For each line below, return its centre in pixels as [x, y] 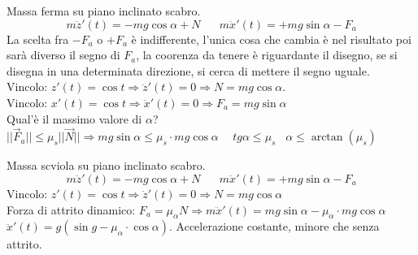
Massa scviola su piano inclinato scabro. [106, 165]
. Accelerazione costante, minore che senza [274, 226]
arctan [327, 138]
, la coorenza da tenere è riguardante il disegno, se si [267, 55]
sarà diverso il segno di [63, 55]
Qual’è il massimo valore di [74, 118]
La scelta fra [38, 39]
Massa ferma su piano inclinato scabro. [104, 11]
